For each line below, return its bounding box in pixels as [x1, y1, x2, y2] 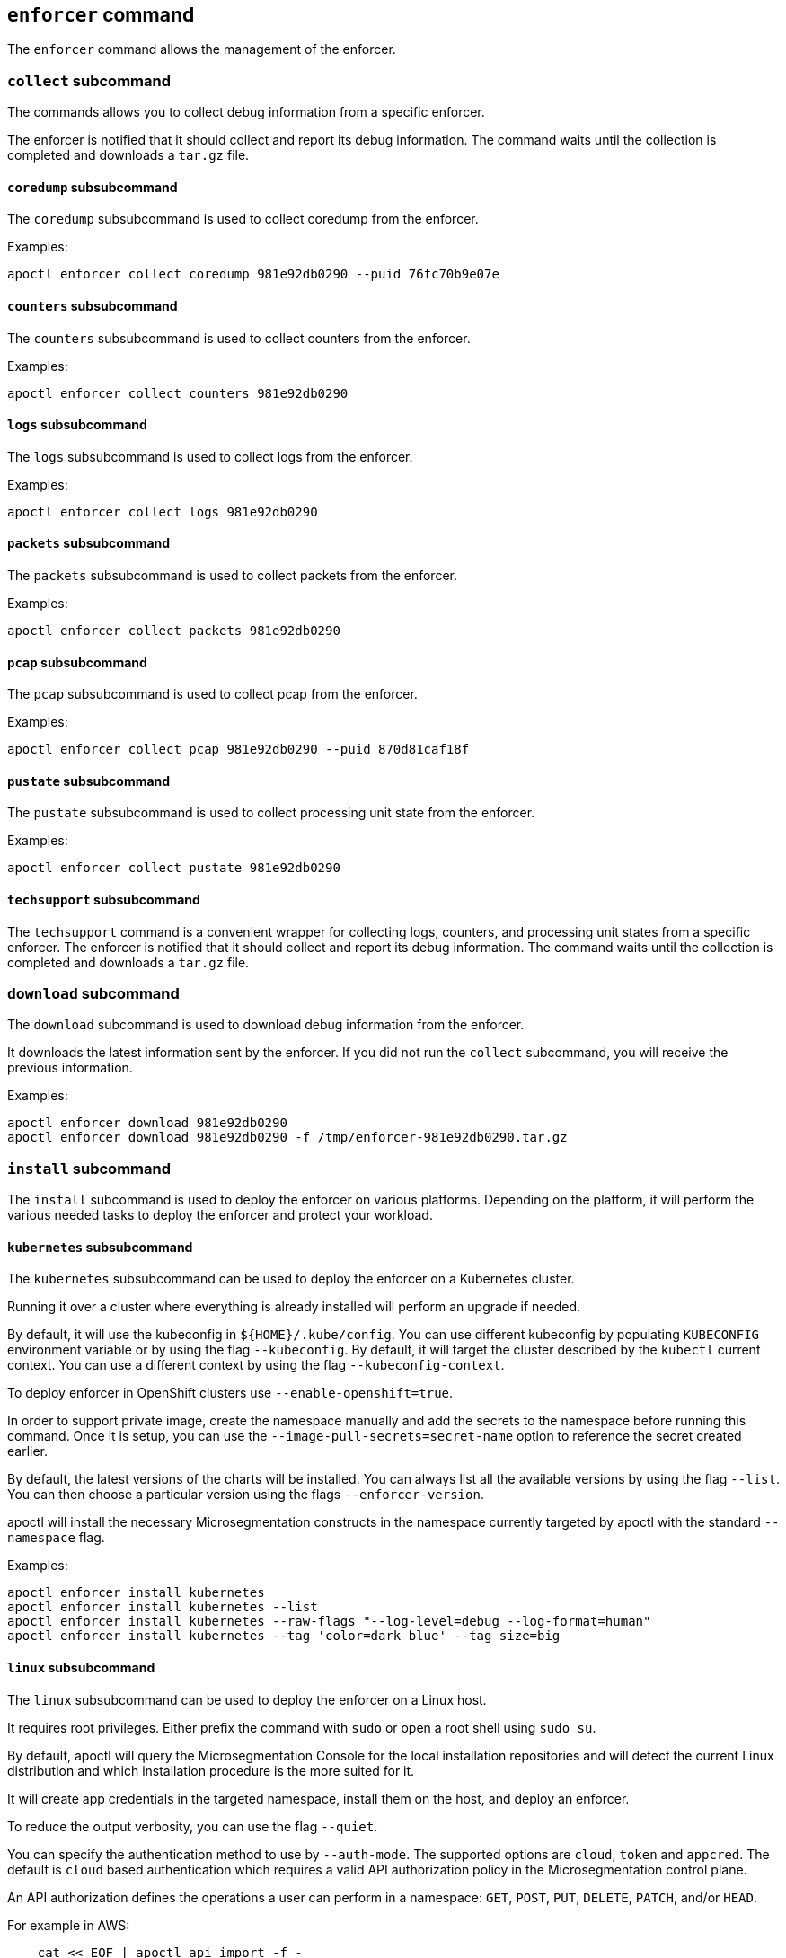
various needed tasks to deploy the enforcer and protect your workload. [7, 1207, 433, 1223]
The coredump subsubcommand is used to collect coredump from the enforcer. [7, 211, 479, 227]
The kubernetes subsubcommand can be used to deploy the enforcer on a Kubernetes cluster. [7, 1271, 575, 1287]
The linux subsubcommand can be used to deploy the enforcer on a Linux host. [7, 1691, 487, 1707]
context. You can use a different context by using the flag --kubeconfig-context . [7, 1357, 505, 1373]
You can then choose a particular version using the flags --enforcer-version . [7, 1486, 484, 1503]
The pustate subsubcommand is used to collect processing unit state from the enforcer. [7, 805, 535, 821]
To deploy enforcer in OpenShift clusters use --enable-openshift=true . [7, 1385, 454, 1401]
